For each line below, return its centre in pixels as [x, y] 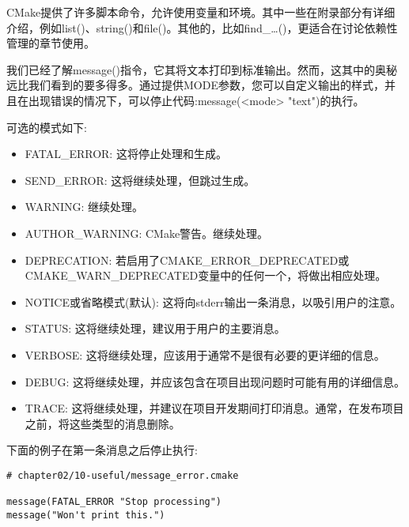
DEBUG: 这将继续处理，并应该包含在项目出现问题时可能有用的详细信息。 [215, 381]
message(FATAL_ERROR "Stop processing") [114, 502]
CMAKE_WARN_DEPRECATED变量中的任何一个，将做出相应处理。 [206, 275]
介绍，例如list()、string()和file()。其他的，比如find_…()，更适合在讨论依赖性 [202, 27]
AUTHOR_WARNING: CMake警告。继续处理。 [147, 233]
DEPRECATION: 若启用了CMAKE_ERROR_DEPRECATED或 [187, 260]
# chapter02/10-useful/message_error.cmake [123, 475]
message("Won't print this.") [86, 515]
